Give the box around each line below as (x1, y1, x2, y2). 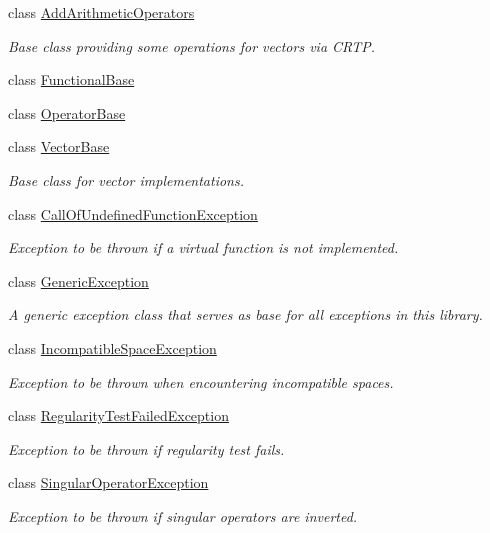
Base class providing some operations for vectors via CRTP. (8, 35, 376, 56)
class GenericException (8, 270, 149, 291)
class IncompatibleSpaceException (8, 337, 217, 358)
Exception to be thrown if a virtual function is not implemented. (8, 237, 399, 258)
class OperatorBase (8, 102, 126, 123)
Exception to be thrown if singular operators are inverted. (8, 505, 358, 526)
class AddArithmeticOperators (8, 2, 195, 22)
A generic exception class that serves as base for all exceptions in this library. (8, 304, 483, 325)
